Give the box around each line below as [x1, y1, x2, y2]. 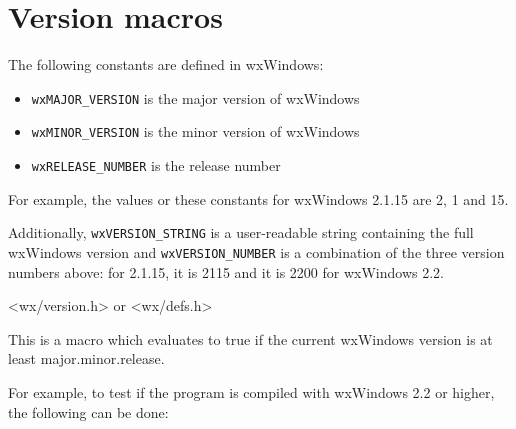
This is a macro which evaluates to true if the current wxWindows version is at [8, 328, 493, 349]
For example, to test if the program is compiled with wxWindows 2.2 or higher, [8, 381, 495, 402]
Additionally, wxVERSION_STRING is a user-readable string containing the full [8, 222, 474, 243]
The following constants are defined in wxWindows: [8, 54, 324, 75]
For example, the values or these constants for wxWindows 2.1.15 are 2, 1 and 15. [8, 188, 509, 209]
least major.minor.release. [8, 348, 165, 369]
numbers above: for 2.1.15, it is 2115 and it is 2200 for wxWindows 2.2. [8, 261, 444, 282]
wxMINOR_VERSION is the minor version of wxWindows [31, 121, 360, 142]
